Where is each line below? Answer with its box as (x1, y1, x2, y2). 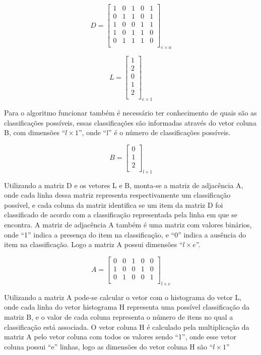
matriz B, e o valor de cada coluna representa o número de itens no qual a (4, 311, 233, 322)
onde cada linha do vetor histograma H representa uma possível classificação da (4, 302, 250, 312)
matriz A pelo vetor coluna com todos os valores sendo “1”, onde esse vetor (4, 331, 236, 342)
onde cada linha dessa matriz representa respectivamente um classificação (4, 190, 231, 200)
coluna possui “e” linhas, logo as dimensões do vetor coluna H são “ (4, 341, 213, 351)
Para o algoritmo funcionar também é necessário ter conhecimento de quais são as (4, 107, 257, 117)
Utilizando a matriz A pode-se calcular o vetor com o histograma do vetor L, (4, 291, 242, 302)
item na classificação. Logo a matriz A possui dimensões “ (4, 239, 183, 250)
